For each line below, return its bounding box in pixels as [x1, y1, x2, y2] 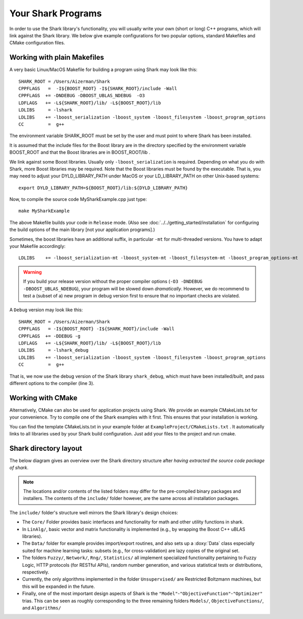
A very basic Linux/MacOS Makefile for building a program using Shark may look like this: [9, 66, 197, 73]
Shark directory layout [9, 444, 83, 452]
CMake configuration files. [9, 40, 65, 46]
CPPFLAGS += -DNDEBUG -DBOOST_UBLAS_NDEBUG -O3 [18, 93, 145, 99]
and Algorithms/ [22, 605, 61, 611]
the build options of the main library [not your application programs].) [9, 226, 155, 233]
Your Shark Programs [9, 8, 102, 19]
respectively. [22, 569, 49, 575]
